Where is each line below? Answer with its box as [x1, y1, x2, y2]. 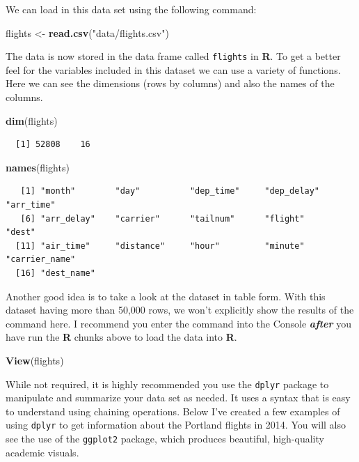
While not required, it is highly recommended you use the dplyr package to [6, 376, 329, 391]
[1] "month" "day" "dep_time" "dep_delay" [20, 186, 320, 197]
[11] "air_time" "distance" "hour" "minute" [15, 240, 305, 251]
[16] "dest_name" [15, 268, 95, 278]
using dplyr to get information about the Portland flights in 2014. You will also [6, 417, 346, 432]
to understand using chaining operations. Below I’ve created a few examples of [6, 403, 340, 418]
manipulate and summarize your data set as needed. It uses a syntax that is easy [6, 390, 351, 405]
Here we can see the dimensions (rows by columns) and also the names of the [6, 76, 335, 91]
